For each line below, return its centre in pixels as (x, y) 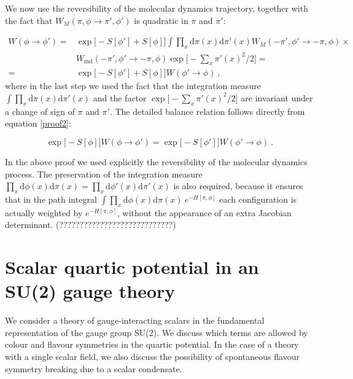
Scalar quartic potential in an (132, 267)
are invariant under (277, 97)
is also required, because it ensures (238, 186)
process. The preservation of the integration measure (104, 174)
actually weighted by (44, 212)
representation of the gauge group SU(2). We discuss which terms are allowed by (157, 332)
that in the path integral (51, 199)
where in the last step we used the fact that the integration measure (133, 86)
